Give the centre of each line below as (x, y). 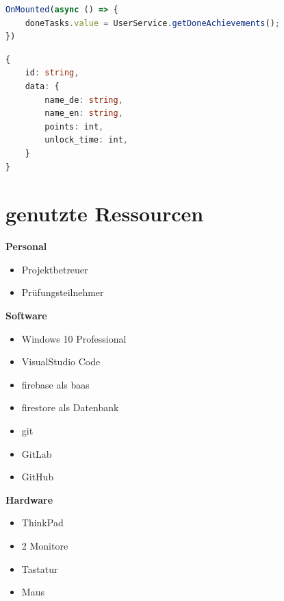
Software (26, 316)
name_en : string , (84, 113)
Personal (26, 246)
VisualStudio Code (61, 361)
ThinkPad (42, 523)
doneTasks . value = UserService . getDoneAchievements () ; (152, 23)
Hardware (29, 499)
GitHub (38, 477)
